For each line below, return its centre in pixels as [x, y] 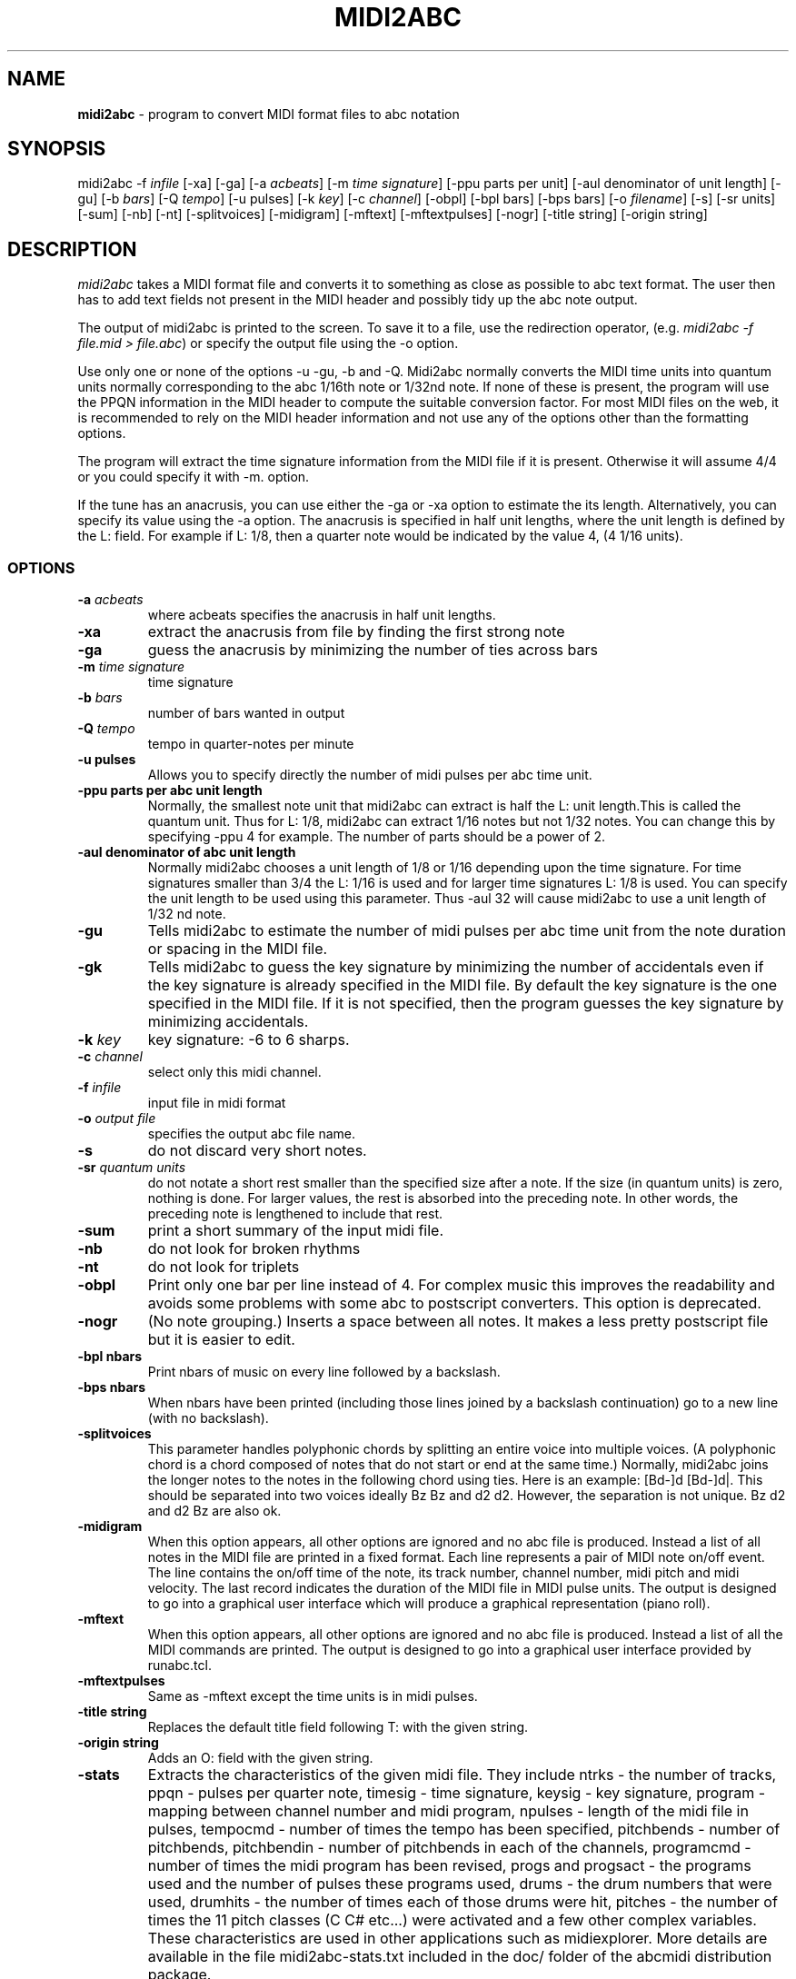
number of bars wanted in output [246, 713]
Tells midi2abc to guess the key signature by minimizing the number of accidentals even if [456, 967]
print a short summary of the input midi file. [296, 1231]
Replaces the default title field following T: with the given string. [338, 1727]
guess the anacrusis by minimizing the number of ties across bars [373, 650]
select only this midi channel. [234, 1072]
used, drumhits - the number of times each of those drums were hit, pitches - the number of [463, 1902]
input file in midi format [217, 1103]
